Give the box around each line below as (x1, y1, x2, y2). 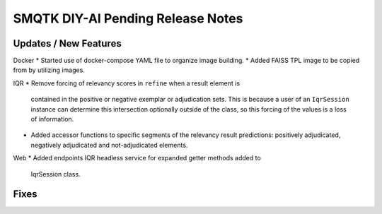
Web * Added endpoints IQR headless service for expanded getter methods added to (13, 154, 261, 162)
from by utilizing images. (13, 66, 85, 74)
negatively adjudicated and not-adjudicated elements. (30, 141, 188, 149)
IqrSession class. (30, 170, 81, 178)
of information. (30, 115, 74, 124)
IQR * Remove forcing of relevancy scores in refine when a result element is (13, 78, 241, 88)
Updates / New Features (13, 37, 122, 49)
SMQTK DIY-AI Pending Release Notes (13, 11, 243, 26)
